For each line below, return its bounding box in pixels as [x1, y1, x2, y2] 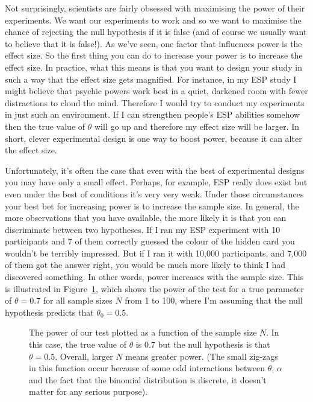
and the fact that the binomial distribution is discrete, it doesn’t [29, 373, 267, 386]
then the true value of [5, 120, 85, 132]
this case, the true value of [29, 338, 126, 351]
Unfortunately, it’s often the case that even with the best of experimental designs [5, 164, 305, 176]
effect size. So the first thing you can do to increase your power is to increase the [5, 49, 303, 62]
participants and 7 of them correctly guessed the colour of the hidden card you [5, 235, 295, 247]
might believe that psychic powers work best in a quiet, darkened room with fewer [5, 85, 308, 97]
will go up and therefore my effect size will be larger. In [94, 120, 300, 132]
